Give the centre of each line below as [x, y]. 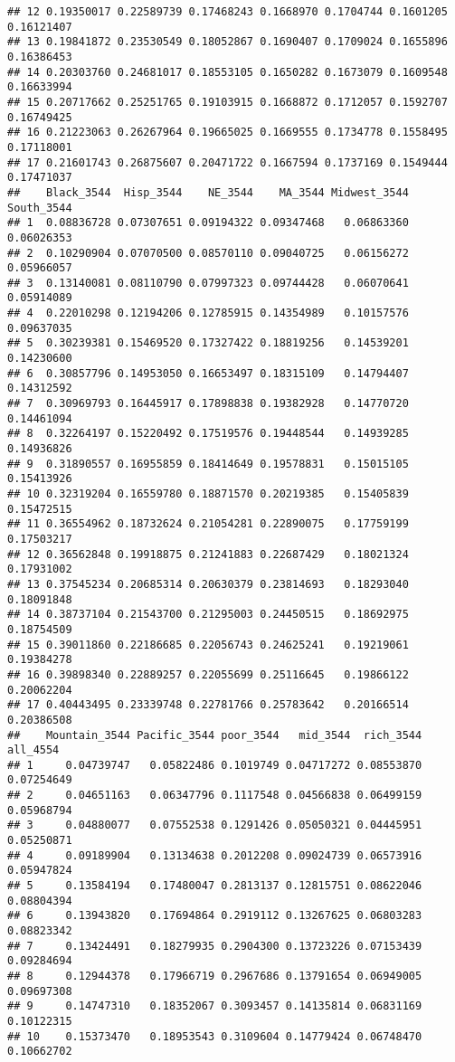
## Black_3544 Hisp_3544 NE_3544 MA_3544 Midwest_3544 [208, 192]
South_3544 [40, 208]
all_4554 [33, 750]
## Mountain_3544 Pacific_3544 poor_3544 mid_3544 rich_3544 [215, 735]
